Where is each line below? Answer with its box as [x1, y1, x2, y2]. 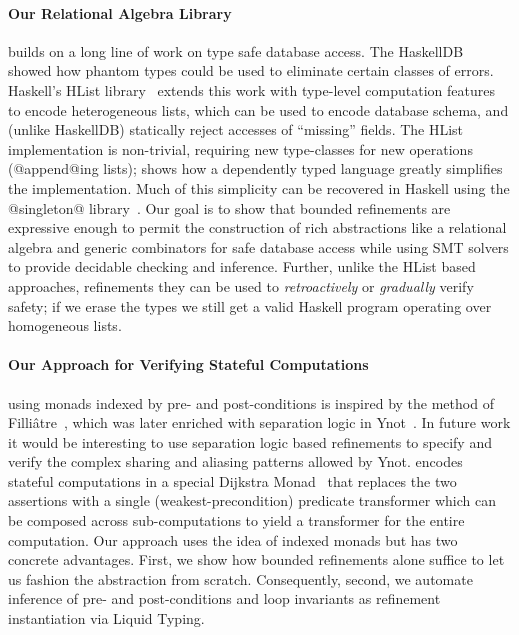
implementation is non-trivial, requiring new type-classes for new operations [8, 138, 473, 159]
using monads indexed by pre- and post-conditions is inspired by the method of [8, 392, 494, 413]
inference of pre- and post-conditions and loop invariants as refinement [8, 588, 441, 609]
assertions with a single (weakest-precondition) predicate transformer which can [8, 490, 496, 511]
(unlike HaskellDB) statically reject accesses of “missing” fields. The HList [8, 119, 464, 140]
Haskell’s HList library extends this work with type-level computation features [8, 79, 495, 100]
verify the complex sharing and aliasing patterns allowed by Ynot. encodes [8, 451, 463, 472]
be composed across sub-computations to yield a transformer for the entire [8, 510, 465, 531]
